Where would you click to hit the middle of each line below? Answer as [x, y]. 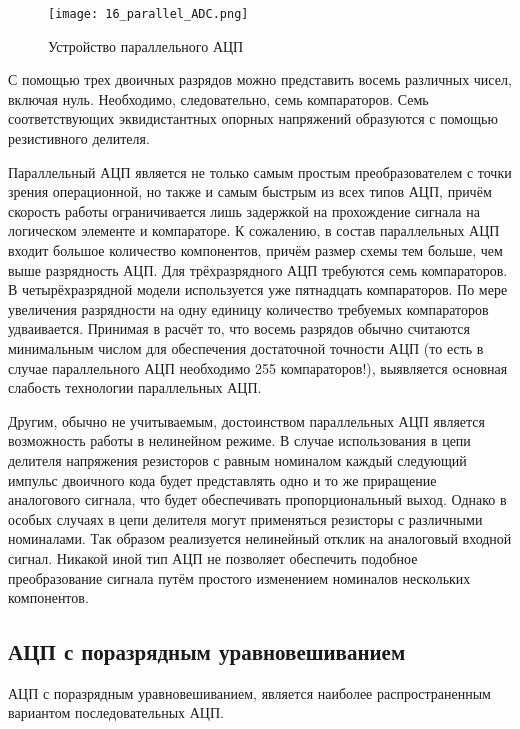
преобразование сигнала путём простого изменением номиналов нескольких [239, 577]
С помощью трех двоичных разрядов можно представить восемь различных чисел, [260, 79]
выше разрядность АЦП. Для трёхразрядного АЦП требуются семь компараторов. [258, 269]
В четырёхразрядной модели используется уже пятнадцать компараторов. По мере [258, 289]
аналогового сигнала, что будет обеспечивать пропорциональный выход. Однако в [257, 499]
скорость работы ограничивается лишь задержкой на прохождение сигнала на [244, 210]
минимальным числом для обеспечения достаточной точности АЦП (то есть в [246, 347]
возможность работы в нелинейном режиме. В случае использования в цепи [239, 440]
